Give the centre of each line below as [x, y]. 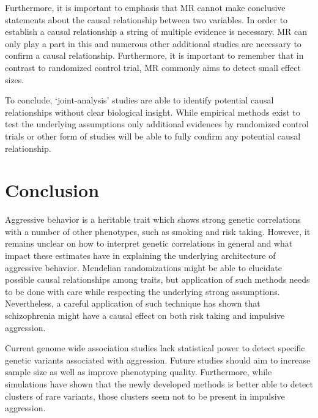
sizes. [15, 79]
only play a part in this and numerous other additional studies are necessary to [153, 43]
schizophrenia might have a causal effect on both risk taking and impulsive [145, 315]
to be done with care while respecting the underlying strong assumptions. [142, 291]
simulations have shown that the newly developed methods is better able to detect [159, 383]
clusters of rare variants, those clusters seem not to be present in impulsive [145, 396]
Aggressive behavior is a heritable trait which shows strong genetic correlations [153, 219]
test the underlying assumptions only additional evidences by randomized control [157, 124]
